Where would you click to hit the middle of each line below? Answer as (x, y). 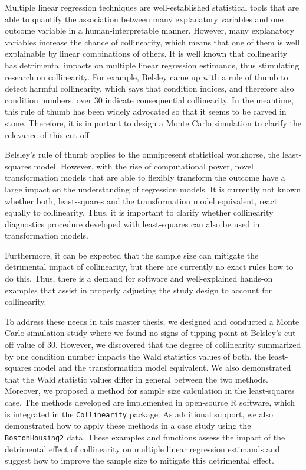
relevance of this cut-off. (48, 134)
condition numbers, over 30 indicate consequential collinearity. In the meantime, (149, 99)
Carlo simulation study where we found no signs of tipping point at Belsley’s (143, 333)
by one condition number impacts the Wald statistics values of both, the (135, 356)
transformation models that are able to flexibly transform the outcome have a (145, 177)
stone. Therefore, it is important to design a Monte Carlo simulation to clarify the (153, 123)
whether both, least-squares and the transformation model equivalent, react (141, 200)
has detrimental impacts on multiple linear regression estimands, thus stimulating (152, 65)
